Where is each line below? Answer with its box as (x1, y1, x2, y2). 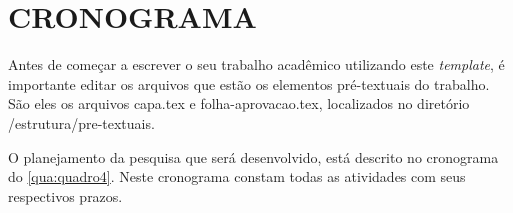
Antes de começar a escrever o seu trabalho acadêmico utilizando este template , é (8, 54, 505, 75)
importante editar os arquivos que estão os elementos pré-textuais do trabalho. (8, 73, 490, 94)
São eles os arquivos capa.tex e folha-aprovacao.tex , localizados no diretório (8, 93, 470, 114)
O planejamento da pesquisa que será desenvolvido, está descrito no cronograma (8, 146, 499, 167)
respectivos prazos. (8, 185, 123, 206)
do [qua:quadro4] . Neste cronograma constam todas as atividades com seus (8, 166, 466, 187)
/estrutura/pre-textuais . (8, 112, 155, 133)
